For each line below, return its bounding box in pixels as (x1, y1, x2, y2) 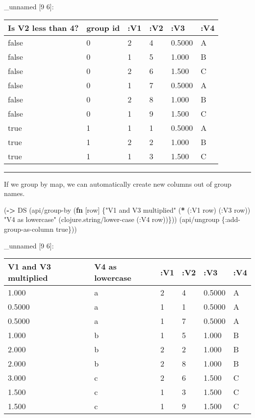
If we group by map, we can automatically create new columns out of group (4, 178, 231, 189)
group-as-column (4, 223, 54, 234)
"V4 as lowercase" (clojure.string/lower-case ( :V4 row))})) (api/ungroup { (4, 214, 225, 224)
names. (4, 188, 25, 198)
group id (86, 22, 120, 33)
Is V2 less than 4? (8, 22, 79, 33)
